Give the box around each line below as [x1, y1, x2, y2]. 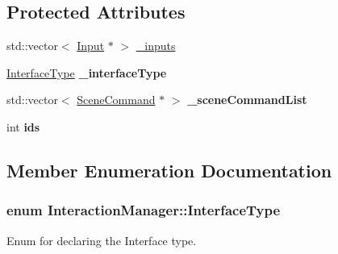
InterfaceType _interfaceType [6, 64, 167, 81]
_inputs [136, 37, 176, 54]
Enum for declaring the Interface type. [6, 231, 197, 248]
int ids [6, 118, 40, 135]
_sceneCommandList [187, 91, 307, 108]
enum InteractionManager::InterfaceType [6, 200, 281, 220]
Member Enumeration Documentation [6, 157, 332, 182]
